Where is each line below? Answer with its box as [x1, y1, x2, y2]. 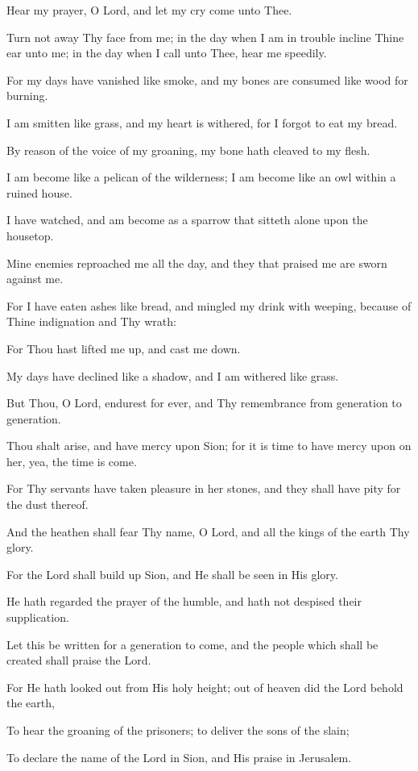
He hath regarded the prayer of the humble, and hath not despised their [6, 593, 362, 610]
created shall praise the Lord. [6, 652, 151, 669]
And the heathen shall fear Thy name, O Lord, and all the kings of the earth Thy [6, 523, 410, 540]
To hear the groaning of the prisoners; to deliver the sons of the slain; [6, 722, 350, 738]
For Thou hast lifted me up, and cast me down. [6, 340, 241, 356]
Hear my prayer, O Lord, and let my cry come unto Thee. [6, 2, 292, 18]
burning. [6, 87, 48, 104]
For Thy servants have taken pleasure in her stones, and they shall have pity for [6, 480, 401, 497]
